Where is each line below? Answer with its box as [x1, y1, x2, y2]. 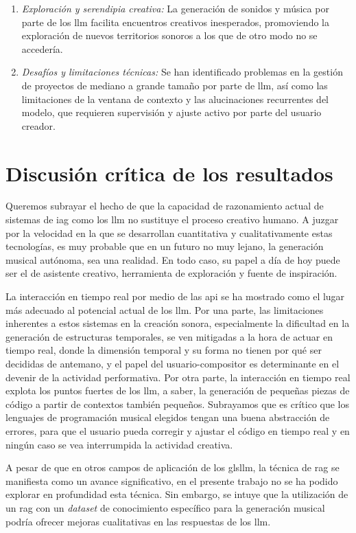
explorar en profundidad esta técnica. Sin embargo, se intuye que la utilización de [5, 487, 348, 501]
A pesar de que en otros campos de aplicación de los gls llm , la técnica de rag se [5, 460, 340, 475]
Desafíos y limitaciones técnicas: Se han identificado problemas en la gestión [21, 65, 343, 79]
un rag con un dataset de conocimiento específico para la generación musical [5, 500, 325, 514]
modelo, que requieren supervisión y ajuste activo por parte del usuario [21, 105, 322, 120]
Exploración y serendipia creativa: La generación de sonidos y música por [21, 1, 329, 15]
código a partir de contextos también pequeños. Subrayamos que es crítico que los [5, 396, 350, 411]
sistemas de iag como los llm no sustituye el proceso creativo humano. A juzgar [5, 212, 339, 227]
